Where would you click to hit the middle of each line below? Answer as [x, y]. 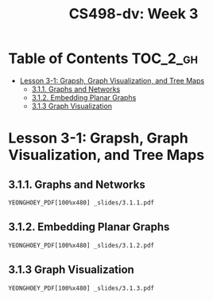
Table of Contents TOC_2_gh [103, 58]
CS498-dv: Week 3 [134, 14]
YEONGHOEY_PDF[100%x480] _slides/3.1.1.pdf [81, 203]
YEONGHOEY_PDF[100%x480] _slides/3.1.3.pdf [81, 288]
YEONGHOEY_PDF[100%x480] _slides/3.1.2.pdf [81, 245]
